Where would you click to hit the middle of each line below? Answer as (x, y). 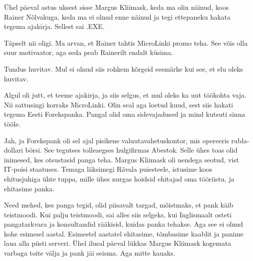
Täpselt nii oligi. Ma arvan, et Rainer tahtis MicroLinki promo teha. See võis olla (126, 42)
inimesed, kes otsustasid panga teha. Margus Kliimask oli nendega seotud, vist (122, 159)
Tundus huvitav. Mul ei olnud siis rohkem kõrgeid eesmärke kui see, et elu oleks (124, 68)
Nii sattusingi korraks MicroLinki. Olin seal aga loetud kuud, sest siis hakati (119, 104)
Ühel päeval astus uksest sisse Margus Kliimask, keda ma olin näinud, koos (116, 7)
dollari (13, 150)
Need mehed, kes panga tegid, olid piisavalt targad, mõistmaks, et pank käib (119, 205)
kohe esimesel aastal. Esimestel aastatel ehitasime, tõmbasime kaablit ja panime (124, 233)
